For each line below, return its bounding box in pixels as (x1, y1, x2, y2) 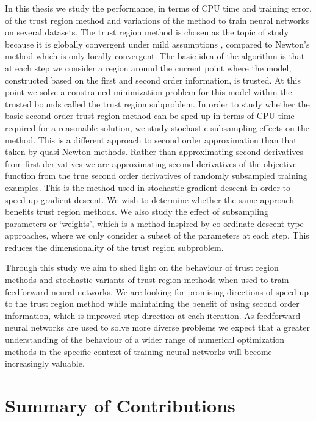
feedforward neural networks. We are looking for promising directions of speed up (5, 285, 309, 298)
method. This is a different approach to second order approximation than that (5, 133, 297, 146)
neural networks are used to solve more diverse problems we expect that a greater (5, 321, 310, 334)
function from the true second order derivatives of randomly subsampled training (5, 169, 307, 182)
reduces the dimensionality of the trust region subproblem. (5, 240, 224, 253)
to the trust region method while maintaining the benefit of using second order (5, 297, 300, 310)
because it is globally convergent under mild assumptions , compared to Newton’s (5, 37, 310, 50)
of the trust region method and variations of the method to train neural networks (5, 13, 309, 26)
